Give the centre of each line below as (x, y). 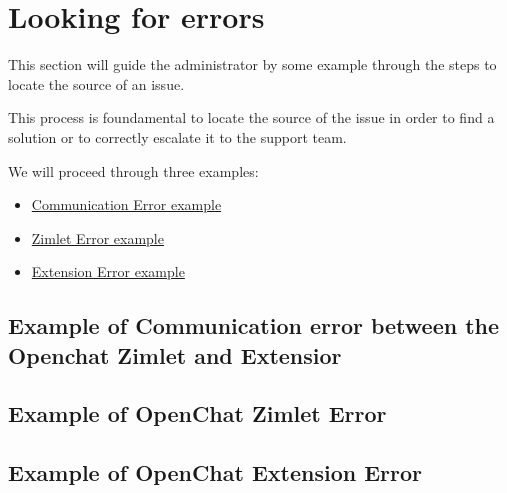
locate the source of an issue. (96, 83)
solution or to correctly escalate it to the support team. (177, 136)
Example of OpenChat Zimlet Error (197, 413)
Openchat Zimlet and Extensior (175, 354)
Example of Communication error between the (254, 325)
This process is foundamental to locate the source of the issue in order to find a (251, 117)
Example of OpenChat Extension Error (215, 472)
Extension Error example (108, 271)
